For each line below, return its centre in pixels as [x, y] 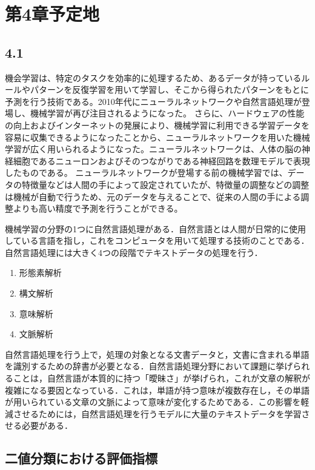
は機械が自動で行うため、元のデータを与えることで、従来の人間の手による [153, 196]
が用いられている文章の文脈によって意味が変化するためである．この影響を [153, 402]
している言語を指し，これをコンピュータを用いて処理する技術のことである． [157, 240]
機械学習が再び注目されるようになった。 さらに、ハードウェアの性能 [167, 113]
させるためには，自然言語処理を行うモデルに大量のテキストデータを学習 [157, 413]
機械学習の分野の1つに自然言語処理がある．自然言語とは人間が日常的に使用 [155, 228]
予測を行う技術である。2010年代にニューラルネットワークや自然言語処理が [153, 101]
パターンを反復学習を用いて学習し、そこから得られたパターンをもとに [169, 89]
